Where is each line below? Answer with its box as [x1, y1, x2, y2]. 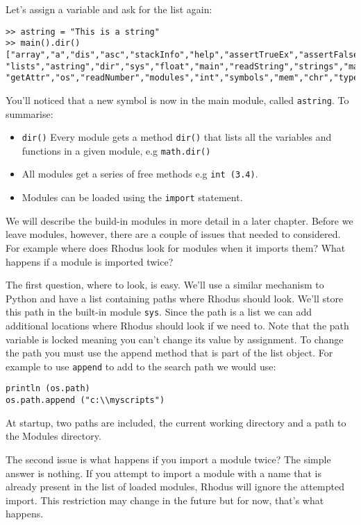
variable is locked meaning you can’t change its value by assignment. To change [6, 332, 344, 346]
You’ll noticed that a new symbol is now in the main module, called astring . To [6, 92, 349, 107]
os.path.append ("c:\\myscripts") [6, 395, 165, 406]
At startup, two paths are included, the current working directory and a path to [6, 415, 346, 429]
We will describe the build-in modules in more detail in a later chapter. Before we [6, 213, 353, 227]
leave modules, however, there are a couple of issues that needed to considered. [6, 227, 341, 241]
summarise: [6, 106, 53, 121]
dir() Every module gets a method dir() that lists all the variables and [22, 130, 332, 144]
